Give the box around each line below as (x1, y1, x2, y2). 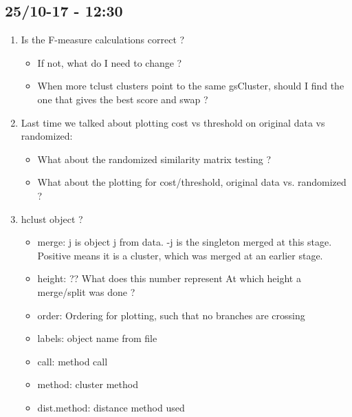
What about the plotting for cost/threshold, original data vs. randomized (37, 175, 346, 189)
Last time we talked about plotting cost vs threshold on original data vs (21, 115, 325, 129)
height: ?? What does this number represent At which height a (37, 271, 301, 286)
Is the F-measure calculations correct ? (21, 32, 185, 47)
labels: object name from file (37, 331, 157, 345)
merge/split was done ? (37, 284, 135, 299)
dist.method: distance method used (37, 400, 185, 414)
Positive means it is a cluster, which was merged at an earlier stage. (37, 248, 323, 262)
